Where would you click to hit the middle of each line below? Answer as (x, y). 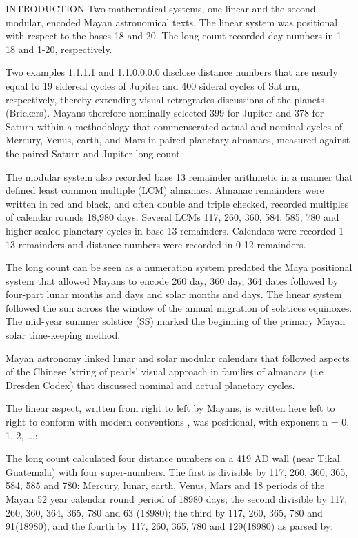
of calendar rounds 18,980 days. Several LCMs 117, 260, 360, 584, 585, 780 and (172, 217)
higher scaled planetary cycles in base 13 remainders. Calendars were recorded (171, 230)
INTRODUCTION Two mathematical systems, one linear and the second (161, 8)
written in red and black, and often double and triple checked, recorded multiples (177, 203)
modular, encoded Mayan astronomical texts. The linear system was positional (172, 22)
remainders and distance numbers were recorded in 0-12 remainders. (162, 244)
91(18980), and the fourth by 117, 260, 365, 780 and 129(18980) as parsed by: (170, 526)
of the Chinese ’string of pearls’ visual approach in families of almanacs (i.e (165, 371)
